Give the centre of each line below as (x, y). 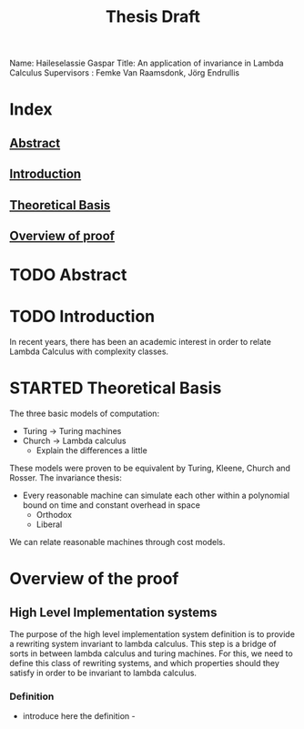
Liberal (49, 524)
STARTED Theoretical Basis (116, 388)
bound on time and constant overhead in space (111, 505)
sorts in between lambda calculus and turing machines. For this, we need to (151, 653)
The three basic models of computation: (85, 413)
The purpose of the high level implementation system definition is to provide (152, 634)
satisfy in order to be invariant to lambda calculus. (103, 673)
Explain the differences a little (91, 451)
